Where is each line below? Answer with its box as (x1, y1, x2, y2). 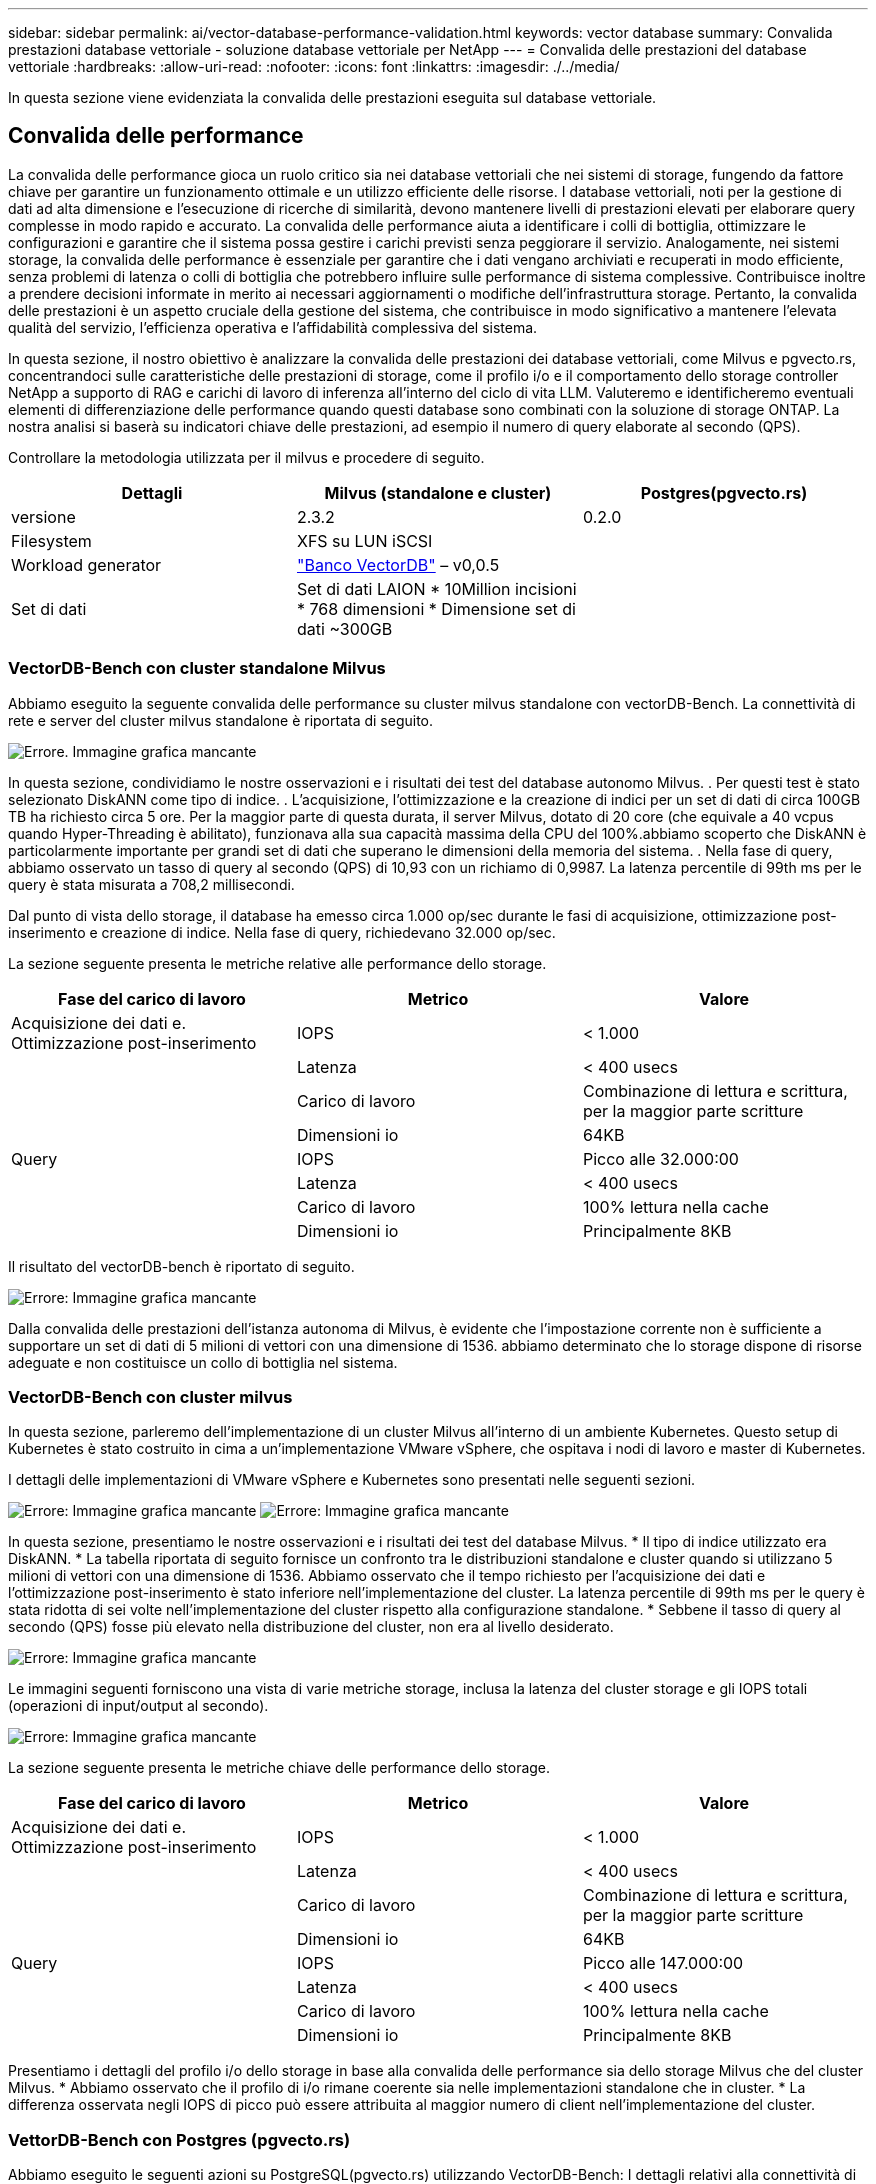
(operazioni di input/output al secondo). (8, 1697, 269, 1715)
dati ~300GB (296, 618, 393, 639)
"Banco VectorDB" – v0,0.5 (296, 554, 500, 575)
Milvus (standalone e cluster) (324, 482, 552, 503)
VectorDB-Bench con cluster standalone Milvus (8, 658, 386, 679)
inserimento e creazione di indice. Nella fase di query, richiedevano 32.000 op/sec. (8, 923, 556, 941)
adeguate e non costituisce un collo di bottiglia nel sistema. (8, 1353, 398, 1371)
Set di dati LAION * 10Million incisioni (296, 578, 577, 599)
